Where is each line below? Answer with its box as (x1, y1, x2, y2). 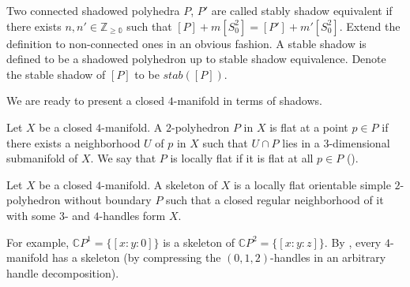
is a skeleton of (163, 233, 235, 250)
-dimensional (329, 134, 390, 151)
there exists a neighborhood (6, 134, 141, 151)
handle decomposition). (6, 264, 119, 281)
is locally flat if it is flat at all (170, 150, 314, 166)
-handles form (99, 207, 166, 223)
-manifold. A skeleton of (101, 176, 218, 192)
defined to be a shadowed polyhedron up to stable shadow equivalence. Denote (6, 50, 386, 67)
